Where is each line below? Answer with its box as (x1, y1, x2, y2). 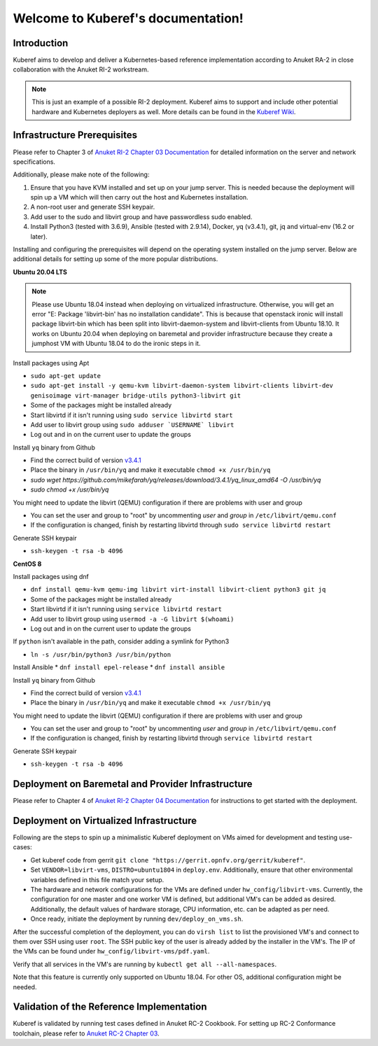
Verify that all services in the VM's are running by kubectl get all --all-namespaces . (13, 960, 277, 968)
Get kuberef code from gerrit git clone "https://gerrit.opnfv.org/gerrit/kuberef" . (30, 856, 306, 864)
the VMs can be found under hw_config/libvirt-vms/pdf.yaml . (13, 947, 210, 956)
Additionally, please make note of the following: (13, 170, 150, 179)
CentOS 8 (13, 559, 42, 568)
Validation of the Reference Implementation (13, 1001, 207, 1013)
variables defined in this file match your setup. (30, 875, 164, 884)
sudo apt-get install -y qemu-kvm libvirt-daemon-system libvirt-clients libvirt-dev (30, 382, 334, 390)
